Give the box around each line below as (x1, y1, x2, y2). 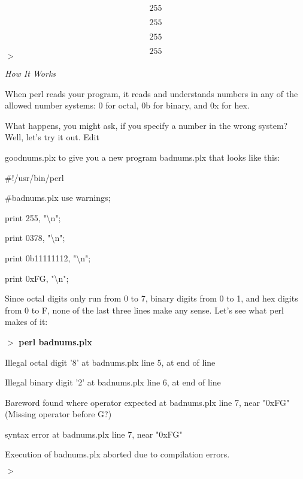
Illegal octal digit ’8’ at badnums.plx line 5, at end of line (5, 356, 216, 368)
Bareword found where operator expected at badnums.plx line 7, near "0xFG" (5, 396, 290, 408)
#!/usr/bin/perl (5, 171, 64, 183)
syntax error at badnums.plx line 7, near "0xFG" (5, 427, 183, 440)
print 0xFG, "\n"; (5, 272, 69, 284)
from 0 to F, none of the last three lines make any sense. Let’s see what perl (5, 303, 284, 316)
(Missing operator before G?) (5, 408, 112, 420)
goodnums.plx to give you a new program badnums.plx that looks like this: (5, 150, 280, 163)
